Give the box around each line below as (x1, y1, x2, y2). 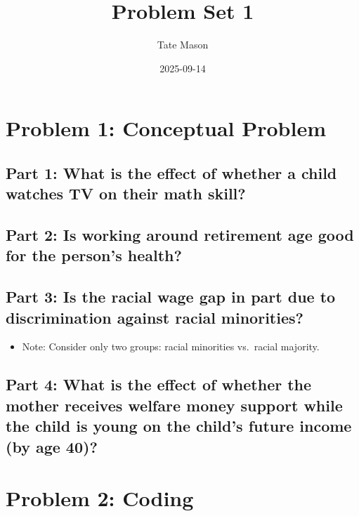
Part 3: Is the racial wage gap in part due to (6, 286, 336, 307)
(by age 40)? (6, 435, 98, 457)
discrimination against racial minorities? (6, 306, 303, 328)
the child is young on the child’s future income (6, 415, 352, 437)
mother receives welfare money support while (6, 394, 343, 416)
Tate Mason (157, 37, 209, 52)
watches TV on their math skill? (6, 183, 246, 204)
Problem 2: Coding (6, 484, 194, 512)
